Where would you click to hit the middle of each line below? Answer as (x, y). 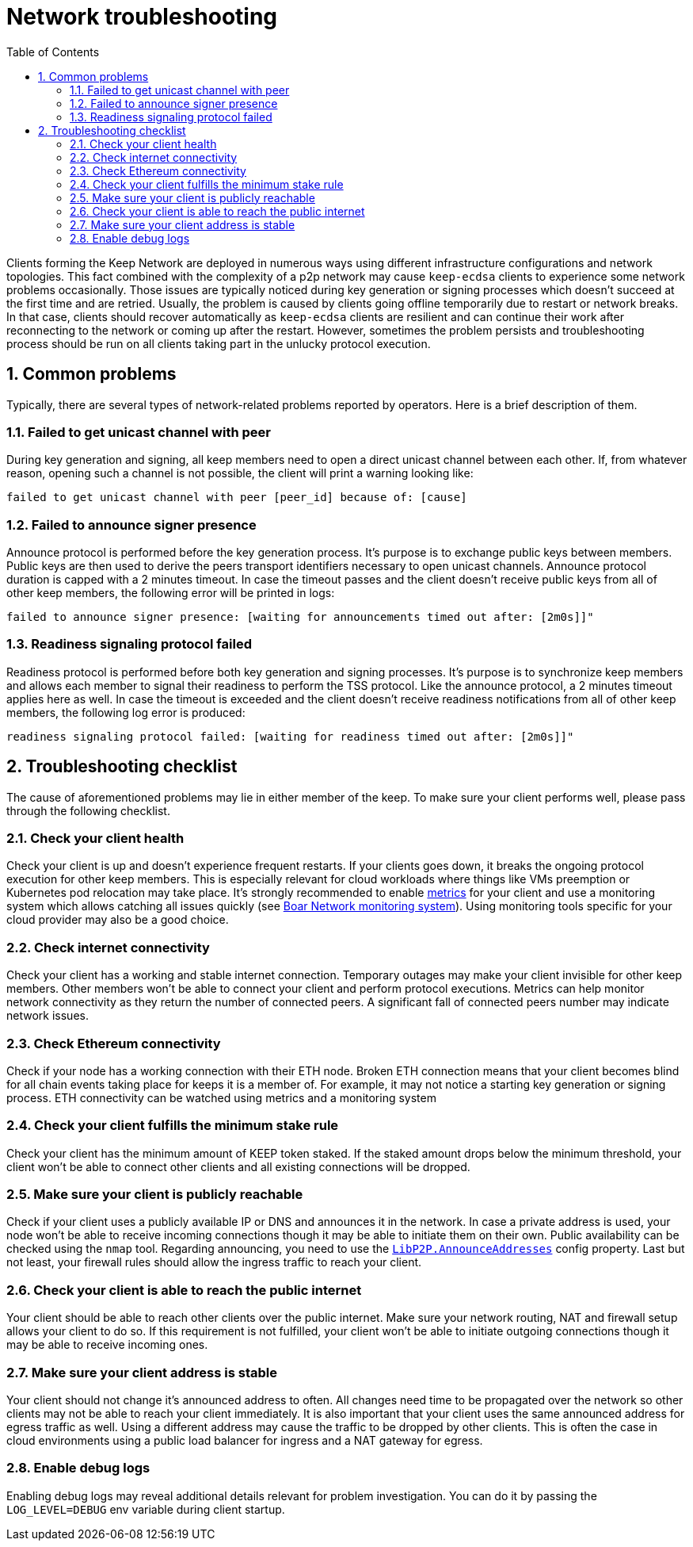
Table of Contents (53, 52)
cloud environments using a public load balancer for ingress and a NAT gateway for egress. (245, 1440)
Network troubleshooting (142, 17)
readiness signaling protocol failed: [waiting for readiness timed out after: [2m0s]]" (290, 736)
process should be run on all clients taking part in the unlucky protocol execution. (219, 343)
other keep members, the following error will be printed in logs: (171, 593)
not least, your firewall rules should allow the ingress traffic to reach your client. (214, 1262)
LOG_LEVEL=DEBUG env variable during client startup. (146, 1509)
